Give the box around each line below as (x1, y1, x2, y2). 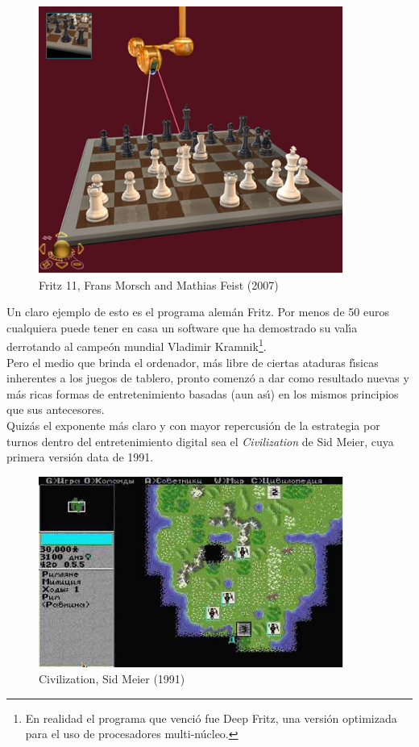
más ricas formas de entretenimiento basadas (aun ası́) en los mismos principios (6, 385, 399, 402)
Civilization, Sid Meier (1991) (39, 670, 185, 687)
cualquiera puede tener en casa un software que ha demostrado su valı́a (6, 319, 358, 336)
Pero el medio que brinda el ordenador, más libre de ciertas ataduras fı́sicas (6, 353, 379, 370)
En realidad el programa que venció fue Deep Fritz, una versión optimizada (25, 709, 397, 726)
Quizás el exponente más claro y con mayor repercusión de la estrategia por (6, 417, 380, 433)
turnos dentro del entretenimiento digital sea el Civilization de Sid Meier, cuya (6, 432, 394, 449)
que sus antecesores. (6, 401, 105, 418)
